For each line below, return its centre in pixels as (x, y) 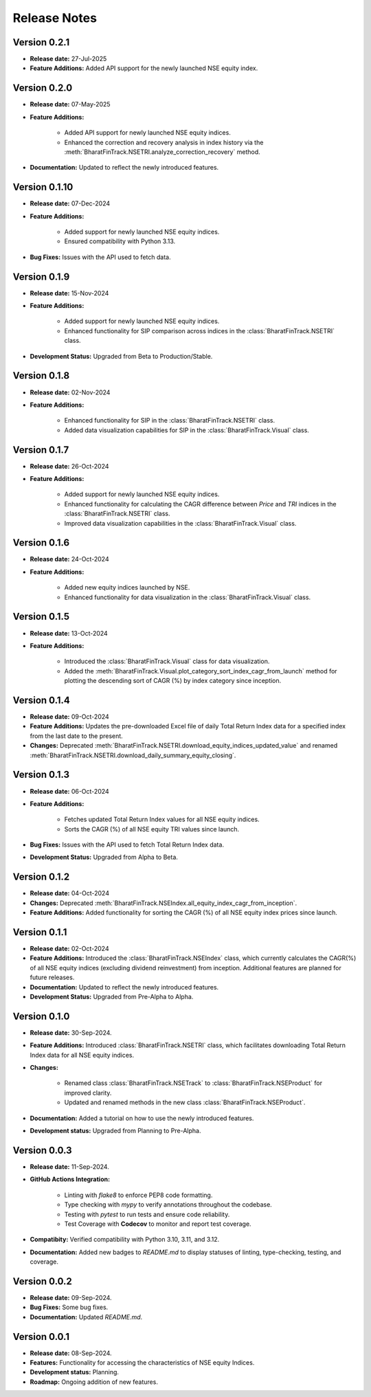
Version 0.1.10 (43, 187)
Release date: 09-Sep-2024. (71, 1297)
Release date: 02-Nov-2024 (70, 392)
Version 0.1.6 (41, 543)
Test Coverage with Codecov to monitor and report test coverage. (158, 1224)
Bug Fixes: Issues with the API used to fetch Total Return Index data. (127, 845)
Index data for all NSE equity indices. (82, 1055)
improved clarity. (88, 1093)
